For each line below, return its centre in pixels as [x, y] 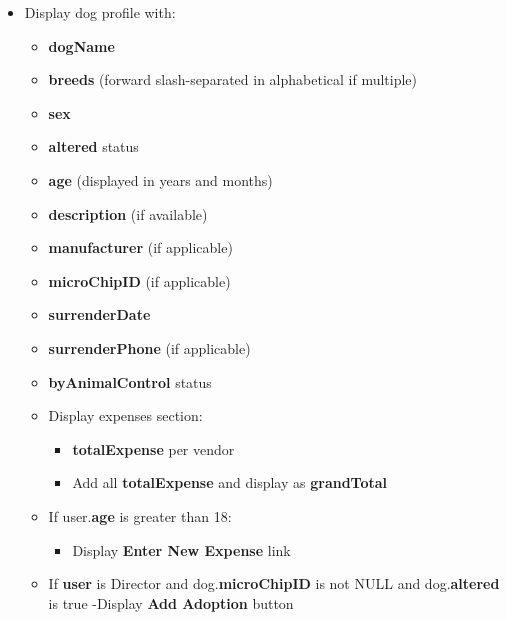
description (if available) [128, 213]
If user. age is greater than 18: [140, 515]
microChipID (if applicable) [139, 280]
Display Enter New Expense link [181, 549]
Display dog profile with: [100, 12]
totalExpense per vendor [153, 448]
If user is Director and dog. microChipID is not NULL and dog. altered [274, 583]
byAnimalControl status [130, 381]
